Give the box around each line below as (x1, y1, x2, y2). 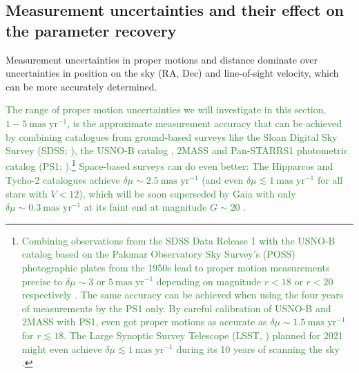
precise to (21, 274, 63, 288)
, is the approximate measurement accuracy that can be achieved (67, 115, 342, 130)
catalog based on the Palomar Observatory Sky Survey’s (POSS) (21, 247, 295, 261)
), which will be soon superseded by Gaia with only (79, 186, 296, 200)
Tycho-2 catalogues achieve (6, 173, 120, 186)
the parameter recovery (6, 19, 177, 41)
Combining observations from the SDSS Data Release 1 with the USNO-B (21, 233, 336, 247)
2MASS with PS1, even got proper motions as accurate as (21, 314, 267, 329)
